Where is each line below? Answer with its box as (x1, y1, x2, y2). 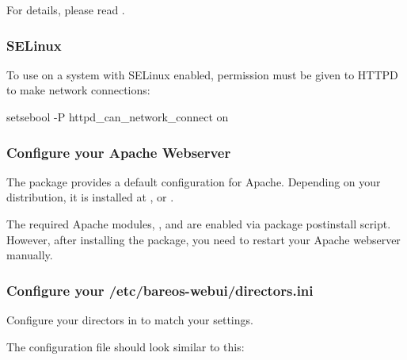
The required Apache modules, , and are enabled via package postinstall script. (6, 216, 391, 232)
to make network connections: (6, 82, 150, 98)
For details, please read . (6, 2, 125, 17)
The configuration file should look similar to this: (6, 338, 245, 354)
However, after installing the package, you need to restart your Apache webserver (6, 231, 401, 247)
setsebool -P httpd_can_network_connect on (6, 109, 229, 124)
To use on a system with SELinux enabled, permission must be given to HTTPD (6, 66, 398, 82)
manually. (6, 247, 53, 263)
